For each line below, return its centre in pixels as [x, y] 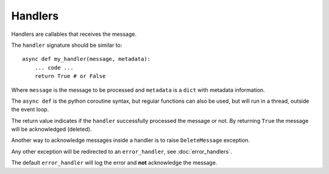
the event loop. [30, 110]
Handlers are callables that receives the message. [74, 34]
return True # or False [70, 76]
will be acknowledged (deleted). [51, 129]
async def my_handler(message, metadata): [87, 59]
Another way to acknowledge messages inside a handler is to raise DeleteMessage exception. [130, 141]
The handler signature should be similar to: [67, 45]
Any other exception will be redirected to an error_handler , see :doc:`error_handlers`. [122, 151]
